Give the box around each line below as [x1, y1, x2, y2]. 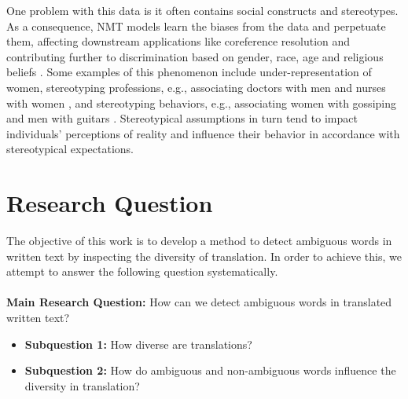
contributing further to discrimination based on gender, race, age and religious [6, 48, 384, 64]
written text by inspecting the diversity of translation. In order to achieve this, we [6, 247, 402, 264]
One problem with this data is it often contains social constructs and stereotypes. [6, 2, 399, 18]
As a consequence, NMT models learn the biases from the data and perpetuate [6, 17, 386, 34]
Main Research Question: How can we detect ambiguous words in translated [6, 294, 392, 310]
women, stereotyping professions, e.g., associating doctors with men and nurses [6, 79, 386, 95]
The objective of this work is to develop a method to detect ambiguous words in [6, 232, 392, 249]
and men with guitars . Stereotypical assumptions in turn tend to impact [6, 110, 358, 126]
